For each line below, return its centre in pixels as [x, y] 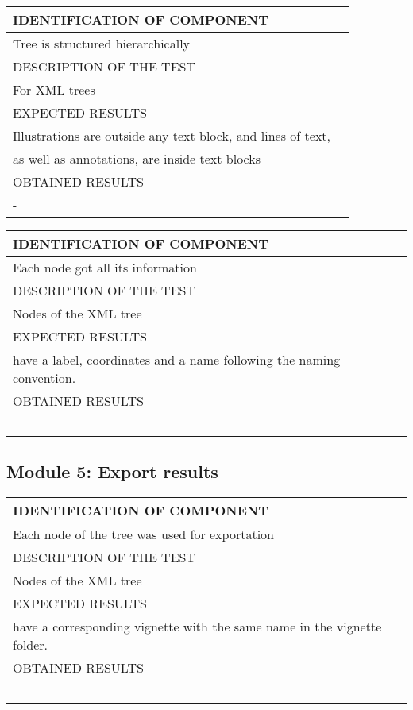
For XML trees [54, 89]
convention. [44, 378]
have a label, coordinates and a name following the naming [177, 359]
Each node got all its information [105, 267]
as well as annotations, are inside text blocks [137, 158]
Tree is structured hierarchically [102, 43]
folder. [31, 645]
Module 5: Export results [112, 471]
